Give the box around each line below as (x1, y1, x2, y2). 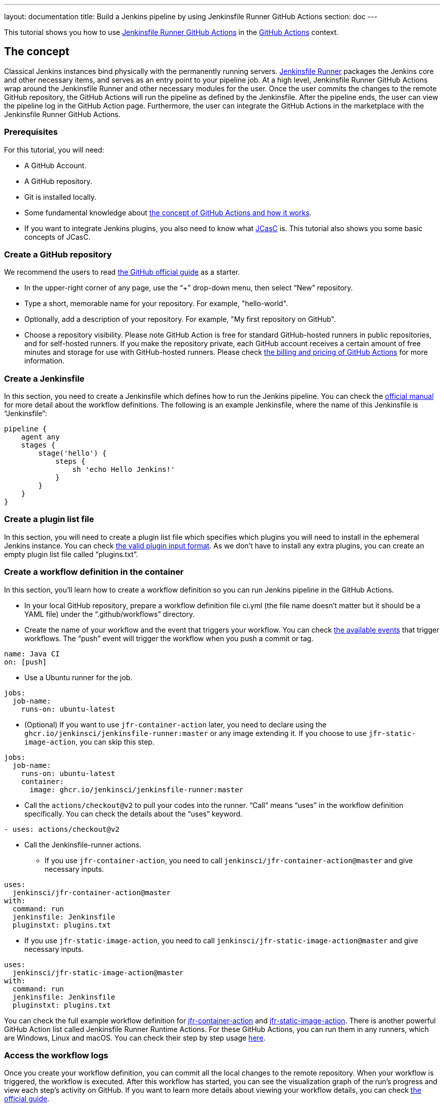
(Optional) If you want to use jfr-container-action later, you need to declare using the (24, 720, 326, 729)
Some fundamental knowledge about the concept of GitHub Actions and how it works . (24, 208, 312, 217)
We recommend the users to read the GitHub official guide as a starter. (4, 268, 240, 277)
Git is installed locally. (24, 192, 97, 201)
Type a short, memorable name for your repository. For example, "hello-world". (24, 299, 288, 308)
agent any (21, 433, 60, 441)
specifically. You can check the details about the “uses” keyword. (24, 809, 243, 818)
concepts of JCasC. (24, 232, 91, 241)
